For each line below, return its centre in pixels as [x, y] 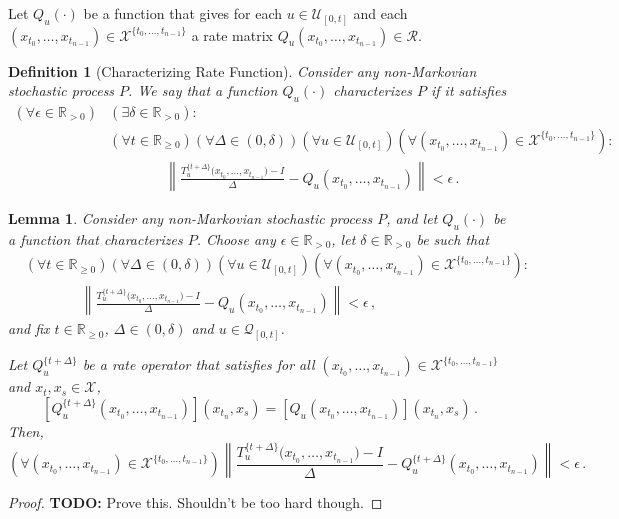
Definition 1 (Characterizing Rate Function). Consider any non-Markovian [242, 70]
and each [380, 13]
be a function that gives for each [183, 13]
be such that [453, 238]
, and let [412, 218]
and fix [29, 328]
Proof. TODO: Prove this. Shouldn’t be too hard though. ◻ [195, 501]
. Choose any [236, 238]
